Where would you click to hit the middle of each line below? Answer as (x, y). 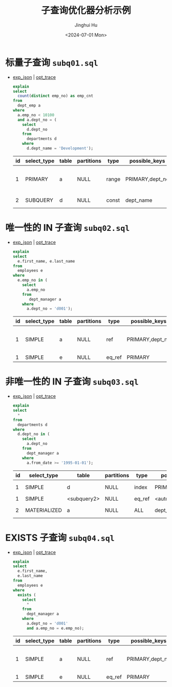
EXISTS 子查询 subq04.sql (60, 538)
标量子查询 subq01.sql (52, 62)
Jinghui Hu (86, 25)
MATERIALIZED (44, 510)
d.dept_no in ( (34, 434)
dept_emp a (29, 105)
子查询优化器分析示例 (86, 10)
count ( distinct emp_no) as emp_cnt (56, 96)
